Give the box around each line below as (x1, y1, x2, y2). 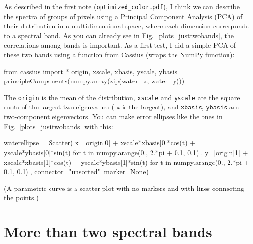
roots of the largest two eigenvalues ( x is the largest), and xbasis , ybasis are (4, 102, 239, 112)
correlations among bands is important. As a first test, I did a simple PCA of (4, 40, 236, 50)
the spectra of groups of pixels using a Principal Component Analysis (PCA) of (4, 11, 243, 21)
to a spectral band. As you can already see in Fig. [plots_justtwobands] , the (4, 30, 234, 40)
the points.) (4, 192, 39, 203)
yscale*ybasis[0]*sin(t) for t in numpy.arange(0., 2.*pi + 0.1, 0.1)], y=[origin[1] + (4, 147, 248, 157)
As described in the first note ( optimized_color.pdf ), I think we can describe (4, 1, 240, 11)
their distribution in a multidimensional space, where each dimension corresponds (4, 21, 249, 31)
